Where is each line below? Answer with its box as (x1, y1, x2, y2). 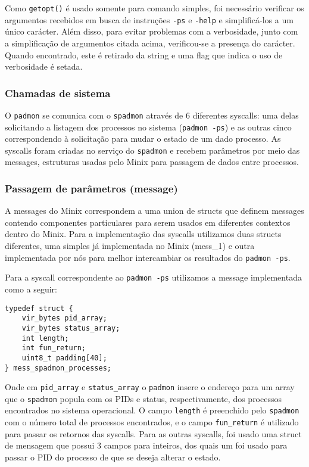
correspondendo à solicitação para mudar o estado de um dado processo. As (5, 132, 281, 145)
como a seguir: (5, 282, 57, 295)
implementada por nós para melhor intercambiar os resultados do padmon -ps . (5, 251, 291, 263)
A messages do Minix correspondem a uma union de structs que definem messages (5, 204, 304, 217)
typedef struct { (5, 304, 73, 313)
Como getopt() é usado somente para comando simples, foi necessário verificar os (5, 2, 304, 14)
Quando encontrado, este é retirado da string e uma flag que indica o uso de (5, 48, 283, 61)
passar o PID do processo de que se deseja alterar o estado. (5, 450, 221, 463)
